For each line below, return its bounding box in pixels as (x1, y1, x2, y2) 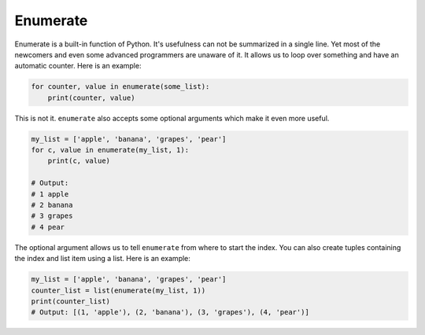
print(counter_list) (31, 296, 110, 306)
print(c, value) (47, 156, 110, 165)
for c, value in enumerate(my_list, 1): (31, 145, 189, 155)
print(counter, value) (47, 93, 135, 102)
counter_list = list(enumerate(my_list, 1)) (31, 285, 206, 295)
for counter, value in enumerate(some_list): (31, 83, 210, 91)
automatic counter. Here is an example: (14, 61, 142, 71)
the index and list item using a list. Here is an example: (14, 254, 190, 263)
